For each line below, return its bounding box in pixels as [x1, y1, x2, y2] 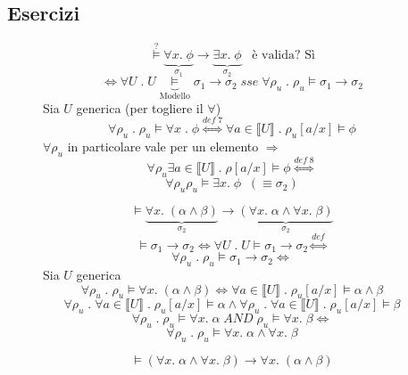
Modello [159, 92, 190, 102]
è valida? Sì [252, 49, 315, 62]
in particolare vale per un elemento [67, 136, 259, 155]
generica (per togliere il [76, 98, 204, 117]
